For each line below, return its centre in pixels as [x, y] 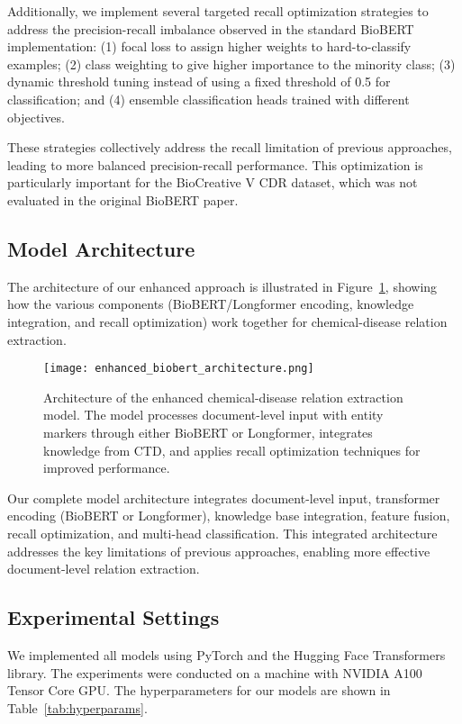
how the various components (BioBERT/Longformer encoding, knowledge [211, 304]
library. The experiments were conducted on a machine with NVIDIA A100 [215, 672]
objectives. [36, 117]
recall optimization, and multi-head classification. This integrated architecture [222, 533]
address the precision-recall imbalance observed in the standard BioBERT [211, 28]
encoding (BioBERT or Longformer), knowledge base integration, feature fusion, [229, 516]
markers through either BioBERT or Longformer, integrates [208, 432]
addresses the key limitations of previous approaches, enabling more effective [219, 551]
